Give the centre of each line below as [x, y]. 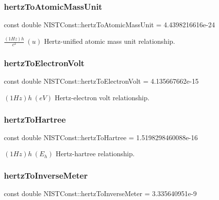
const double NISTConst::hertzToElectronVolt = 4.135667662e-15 [101, 81]
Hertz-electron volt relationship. [102, 98]
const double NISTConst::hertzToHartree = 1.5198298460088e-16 [101, 137]
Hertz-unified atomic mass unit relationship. [109, 41]
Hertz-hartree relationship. [95, 154]
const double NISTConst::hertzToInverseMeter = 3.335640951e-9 [100, 193]
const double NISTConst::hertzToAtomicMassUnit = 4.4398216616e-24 [109, 25]
